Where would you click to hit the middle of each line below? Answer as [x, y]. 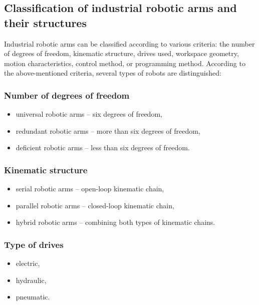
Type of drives [34, 244]
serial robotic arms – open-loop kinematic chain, [90, 189]
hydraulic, [31, 280]
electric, [28, 263]
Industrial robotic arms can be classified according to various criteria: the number [129, 43]
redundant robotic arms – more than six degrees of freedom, [108, 130]
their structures [45, 22]
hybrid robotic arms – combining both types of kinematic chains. [115, 222]
